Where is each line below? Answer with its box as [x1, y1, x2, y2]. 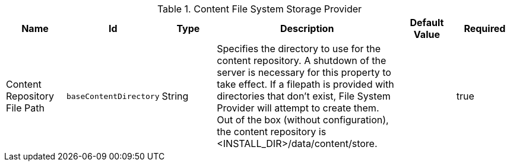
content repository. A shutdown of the [217, 55, 387, 66]
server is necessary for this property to [217, 66, 391, 78]
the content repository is [217, 126, 327, 138]
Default [410, 17, 444, 28]
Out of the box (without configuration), [217, 114, 389, 126]
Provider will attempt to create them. [217, 102, 379, 114]
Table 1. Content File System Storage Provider [157, 3, 362, 15]
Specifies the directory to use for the [217, 43, 381, 55]
